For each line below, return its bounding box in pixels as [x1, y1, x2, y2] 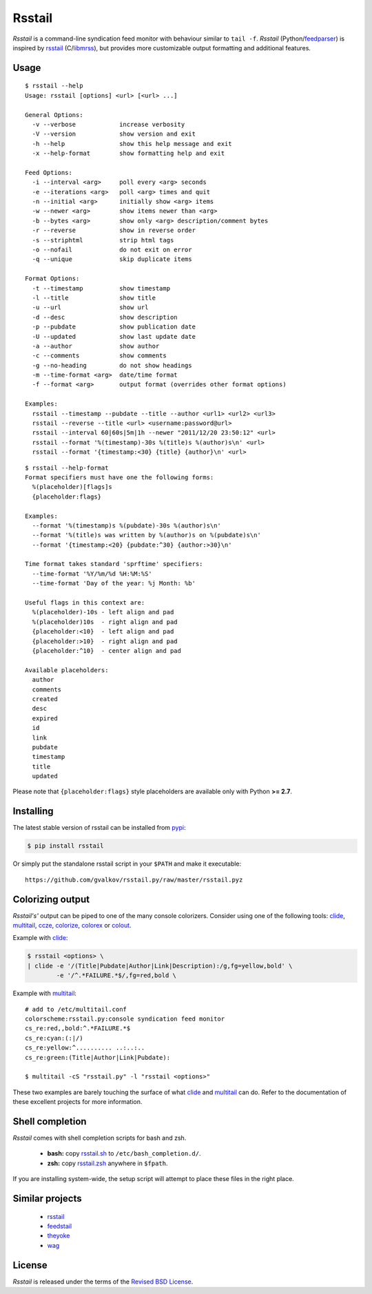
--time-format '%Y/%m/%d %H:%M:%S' [32, 570, 153, 578]
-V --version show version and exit [32, 130, 196, 138]
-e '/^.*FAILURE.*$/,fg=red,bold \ [56, 972, 177, 979]
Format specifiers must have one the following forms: [25, 473, 214, 481]
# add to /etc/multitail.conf [25, 1005, 127, 1013]
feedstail [47, 1222, 72, 1230]
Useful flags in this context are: [25, 599, 145, 607]
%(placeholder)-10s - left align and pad [32, 608, 174, 616]
